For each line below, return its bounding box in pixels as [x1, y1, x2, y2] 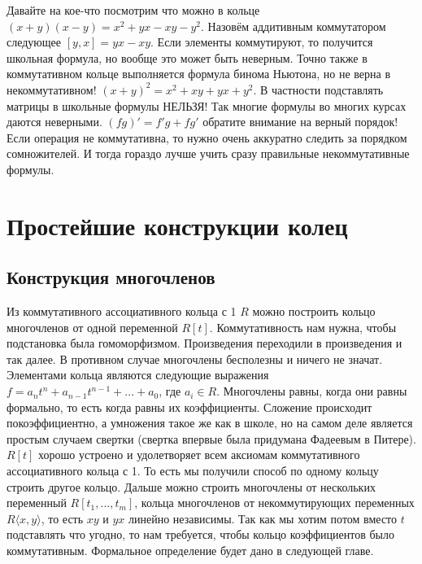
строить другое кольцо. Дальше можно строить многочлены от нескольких [7, 478, 376, 495]
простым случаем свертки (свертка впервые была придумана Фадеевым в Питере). [7, 430, 416, 447]
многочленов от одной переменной [7, 318, 178, 335]
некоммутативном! [7, 81, 97, 98]
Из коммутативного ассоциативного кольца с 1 [7, 303, 237, 320]
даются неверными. [7, 113, 102, 130]
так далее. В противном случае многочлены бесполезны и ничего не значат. [7, 350, 383, 367]
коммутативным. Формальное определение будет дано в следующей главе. [7, 542, 374, 559]
